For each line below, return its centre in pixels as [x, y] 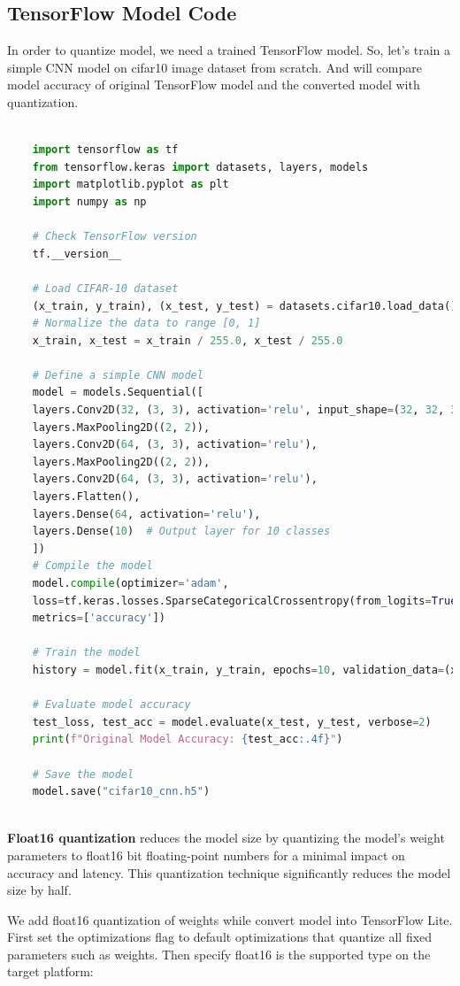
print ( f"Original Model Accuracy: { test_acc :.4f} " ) [188, 739]
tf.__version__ [77, 254]
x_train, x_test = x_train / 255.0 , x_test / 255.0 [188, 340]
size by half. [39, 890]
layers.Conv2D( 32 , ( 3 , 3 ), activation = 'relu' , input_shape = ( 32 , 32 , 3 [245, 410]
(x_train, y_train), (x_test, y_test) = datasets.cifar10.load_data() [245, 306]
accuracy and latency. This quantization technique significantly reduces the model [229, 872]
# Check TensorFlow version [115, 237]
